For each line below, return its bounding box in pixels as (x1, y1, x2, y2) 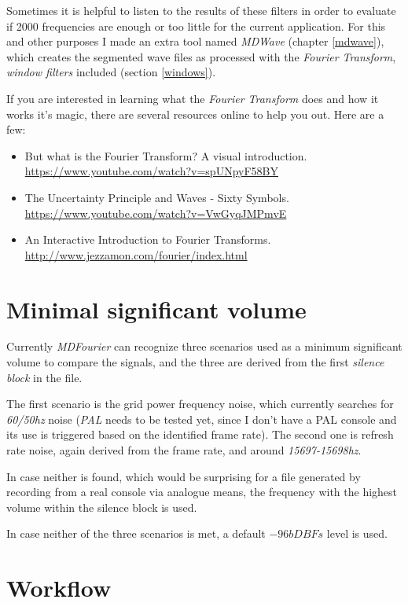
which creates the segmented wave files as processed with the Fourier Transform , (6, 48, 396, 64)
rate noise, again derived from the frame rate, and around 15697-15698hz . (6, 442, 362, 458)
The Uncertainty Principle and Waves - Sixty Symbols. (24, 189, 289, 205)
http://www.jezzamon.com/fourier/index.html (24, 246, 248, 263)
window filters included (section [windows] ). (6, 64, 216, 80)
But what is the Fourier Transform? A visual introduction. (24, 147, 307, 164)
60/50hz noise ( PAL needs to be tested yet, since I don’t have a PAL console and (6, 410, 397, 427)
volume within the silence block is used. (6, 498, 197, 515)
